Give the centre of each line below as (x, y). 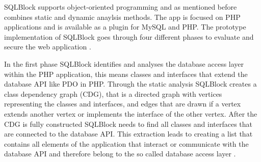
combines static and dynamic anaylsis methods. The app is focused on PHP (122, 17)
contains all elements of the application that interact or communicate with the (126, 143)
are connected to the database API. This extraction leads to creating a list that (128, 134)
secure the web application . (48, 47)
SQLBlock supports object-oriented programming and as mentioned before (121, 7)
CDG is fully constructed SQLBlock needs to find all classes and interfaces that (128, 124)
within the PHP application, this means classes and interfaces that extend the (126, 74)
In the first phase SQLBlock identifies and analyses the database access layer (124, 63)
